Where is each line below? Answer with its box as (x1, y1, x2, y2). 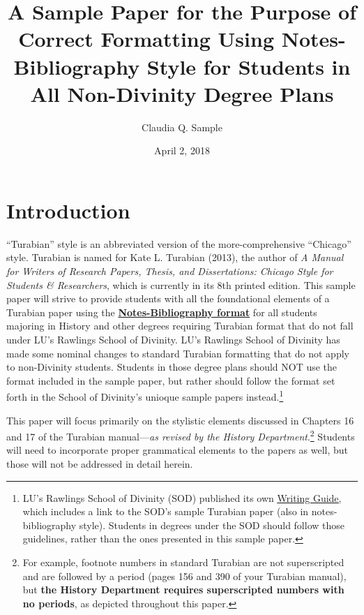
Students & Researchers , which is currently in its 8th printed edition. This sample (6, 277, 356, 292)
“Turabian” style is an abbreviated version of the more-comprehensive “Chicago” (6, 236, 351, 251)
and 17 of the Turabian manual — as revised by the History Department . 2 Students (6, 427, 355, 443)
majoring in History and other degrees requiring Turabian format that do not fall (6, 318, 354, 333)
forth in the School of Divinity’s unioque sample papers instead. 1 (6, 387, 284, 403)
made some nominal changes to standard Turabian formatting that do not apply (6, 346, 349, 360)
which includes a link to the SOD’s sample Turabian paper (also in (22, 504, 309, 519)
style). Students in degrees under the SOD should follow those (79, 517, 344, 532)
